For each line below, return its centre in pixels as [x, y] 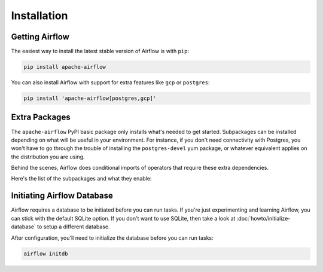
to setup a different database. [73, 227]
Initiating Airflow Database [62, 196]
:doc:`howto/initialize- [263, 218]
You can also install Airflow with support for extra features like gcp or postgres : [110, 82]
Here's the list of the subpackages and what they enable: [81, 179]
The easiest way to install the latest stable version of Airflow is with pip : [100, 51]
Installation [39, 16]
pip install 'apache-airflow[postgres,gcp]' [90, 98]
